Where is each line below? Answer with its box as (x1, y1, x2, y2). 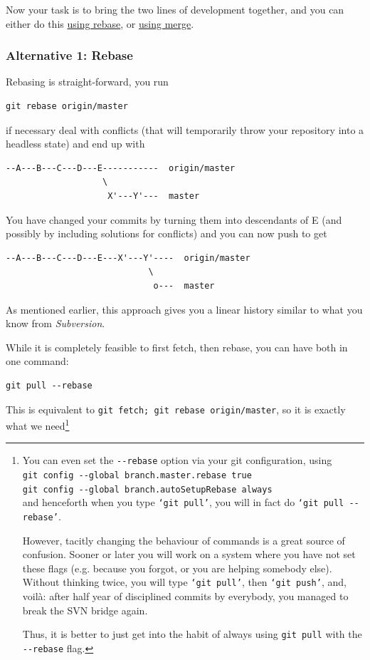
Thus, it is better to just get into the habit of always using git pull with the (22, 627, 362, 641)
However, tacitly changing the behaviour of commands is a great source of (22, 532, 345, 547)
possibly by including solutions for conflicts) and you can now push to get (6, 226, 327, 241)
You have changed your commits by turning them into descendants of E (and (6, 212, 342, 227)
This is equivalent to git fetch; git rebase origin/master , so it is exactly (6, 401, 346, 416)
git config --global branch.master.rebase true (22, 470, 252, 481)
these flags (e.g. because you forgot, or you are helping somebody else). (22, 560, 332, 575)
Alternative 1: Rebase (6, 46, 133, 64)
